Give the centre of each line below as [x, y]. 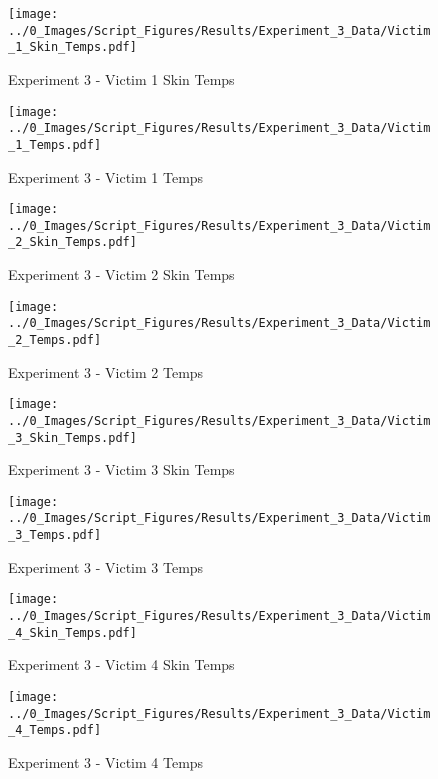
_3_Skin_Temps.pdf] [72, 437]
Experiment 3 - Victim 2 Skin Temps [121, 274]
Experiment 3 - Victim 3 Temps [106, 566]
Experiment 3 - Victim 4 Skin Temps [121, 664]
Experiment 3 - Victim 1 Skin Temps [121, 78]
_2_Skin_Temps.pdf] [72, 242]
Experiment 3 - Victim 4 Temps [106, 761]
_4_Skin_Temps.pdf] [72, 632]
